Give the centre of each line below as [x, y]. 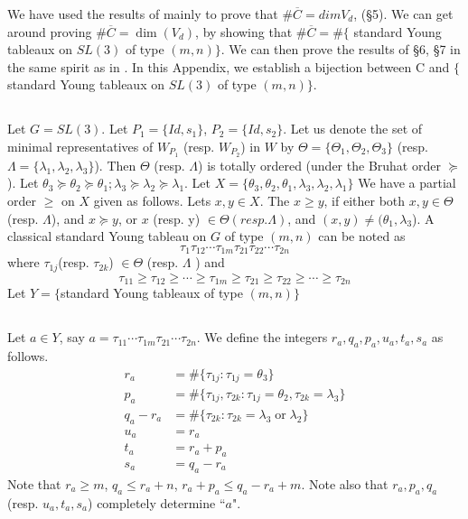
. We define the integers [262, 337]
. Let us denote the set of [353, 129]
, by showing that [244, 31]
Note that [34, 483]
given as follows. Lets [152, 200]
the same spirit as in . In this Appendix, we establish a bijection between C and [229, 66]
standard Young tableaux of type [151, 293]
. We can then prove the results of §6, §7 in [341, 49]
